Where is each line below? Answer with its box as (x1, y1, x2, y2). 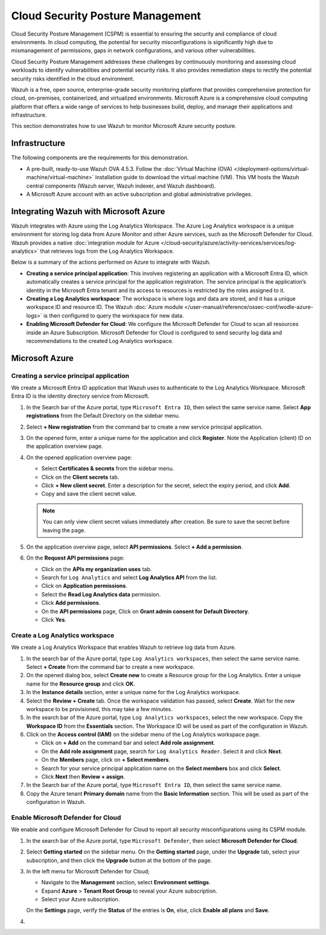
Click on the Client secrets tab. (41, 473, 120, 480)
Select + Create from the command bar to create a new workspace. (26, 663, 195, 670)
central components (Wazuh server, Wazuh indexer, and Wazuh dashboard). (26, 182, 216, 190)
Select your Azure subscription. (41, 896, 120, 903)
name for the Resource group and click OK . (26, 680, 135, 688)
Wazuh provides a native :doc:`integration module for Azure (11, 239, 160, 246)
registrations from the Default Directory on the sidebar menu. (26, 412, 181, 420)
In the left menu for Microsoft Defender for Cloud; (26, 867, 150, 875)
